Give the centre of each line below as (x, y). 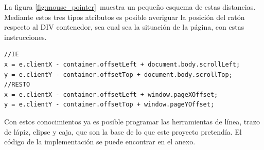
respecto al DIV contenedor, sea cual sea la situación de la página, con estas (124, 27)
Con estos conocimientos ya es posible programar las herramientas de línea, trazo (132, 121)
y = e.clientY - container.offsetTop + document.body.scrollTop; (118, 74)
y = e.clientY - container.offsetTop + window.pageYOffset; (109, 105)
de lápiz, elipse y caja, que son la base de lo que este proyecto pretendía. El (123, 131)
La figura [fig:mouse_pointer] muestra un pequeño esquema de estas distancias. (130, 7)
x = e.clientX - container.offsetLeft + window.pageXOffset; (111, 94)
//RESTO (17, 85)
